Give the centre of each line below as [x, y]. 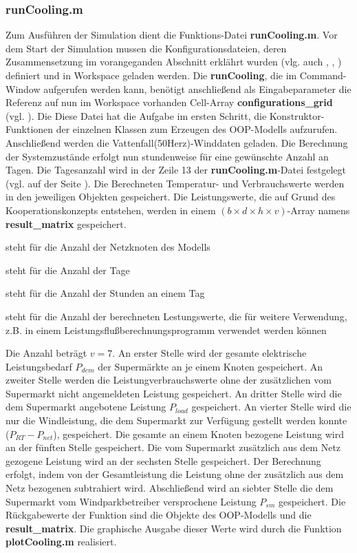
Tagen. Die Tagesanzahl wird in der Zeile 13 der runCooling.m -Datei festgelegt [176, 170]
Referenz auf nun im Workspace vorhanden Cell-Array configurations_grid [169, 102]
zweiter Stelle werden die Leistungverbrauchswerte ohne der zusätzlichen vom [169, 380]
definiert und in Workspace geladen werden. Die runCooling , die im [151, 75]
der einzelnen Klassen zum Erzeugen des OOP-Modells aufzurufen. [197, 129]
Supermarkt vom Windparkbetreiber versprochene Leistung [131, 501]
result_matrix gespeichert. [66, 223]
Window [23, 88]
